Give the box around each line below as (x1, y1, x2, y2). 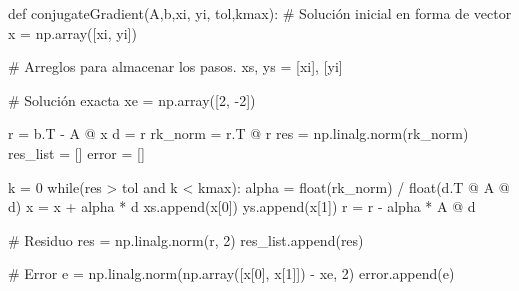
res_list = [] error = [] (8, 142, 145, 163)
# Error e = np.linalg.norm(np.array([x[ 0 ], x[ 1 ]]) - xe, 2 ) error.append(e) (8, 263, 455, 284)
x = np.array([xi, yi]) (8, 22, 137, 43)
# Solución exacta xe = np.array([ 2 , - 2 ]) (8, 89, 256, 110)
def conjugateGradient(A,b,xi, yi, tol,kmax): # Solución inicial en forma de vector (8, 3, 512, 23)
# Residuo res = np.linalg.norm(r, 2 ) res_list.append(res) (8, 229, 364, 250)
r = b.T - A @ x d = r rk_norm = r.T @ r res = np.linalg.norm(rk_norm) (8, 123, 469, 144)
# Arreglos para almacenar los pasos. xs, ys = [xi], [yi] (8, 56, 343, 77)
